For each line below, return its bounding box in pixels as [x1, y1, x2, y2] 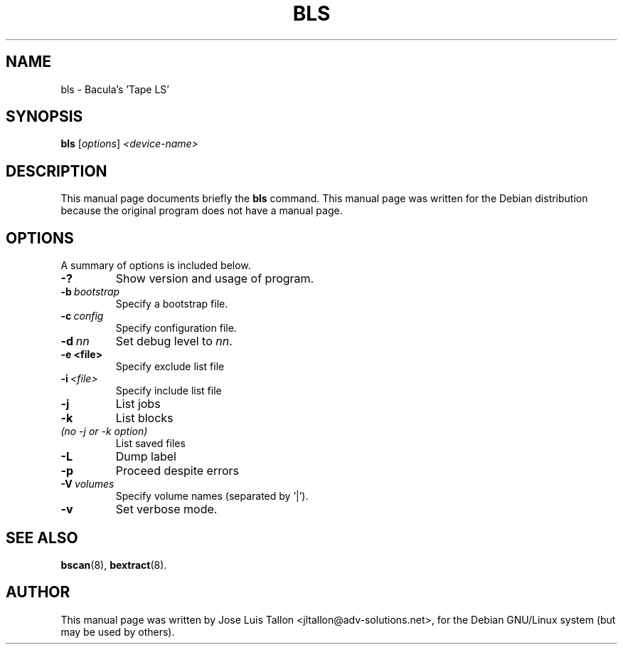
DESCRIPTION [6, 162, 107, 180]
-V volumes [60, 478, 115, 491]
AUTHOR [6, 583, 70, 602]
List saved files [115, 437, 186, 450]
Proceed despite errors [115, 463, 240, 478]
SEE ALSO [6, 528, 78, 547]
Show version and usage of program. [115, 271, 314, 286]
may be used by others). [60, 625, 175, 638]
